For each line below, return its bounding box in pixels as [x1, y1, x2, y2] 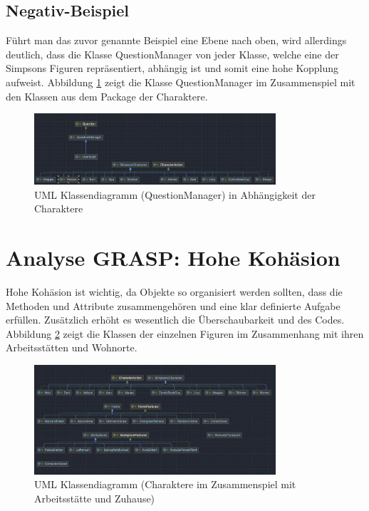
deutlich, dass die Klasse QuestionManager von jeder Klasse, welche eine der [6, 46, 339, 61]
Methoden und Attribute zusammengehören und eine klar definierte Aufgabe [6, 298, 341, 313]
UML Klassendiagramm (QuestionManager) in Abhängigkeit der [34, 187, 316, 202]
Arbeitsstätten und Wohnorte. [6, 340, 137, 355]
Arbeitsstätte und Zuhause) [34, 490, 155, 505]
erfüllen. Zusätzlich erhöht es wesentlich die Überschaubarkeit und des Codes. [6, 312, 345, 327]
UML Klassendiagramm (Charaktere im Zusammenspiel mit [34, 477, 296, 492]
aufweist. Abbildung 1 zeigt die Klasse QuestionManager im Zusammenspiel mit [6, 74, 355, 89]
